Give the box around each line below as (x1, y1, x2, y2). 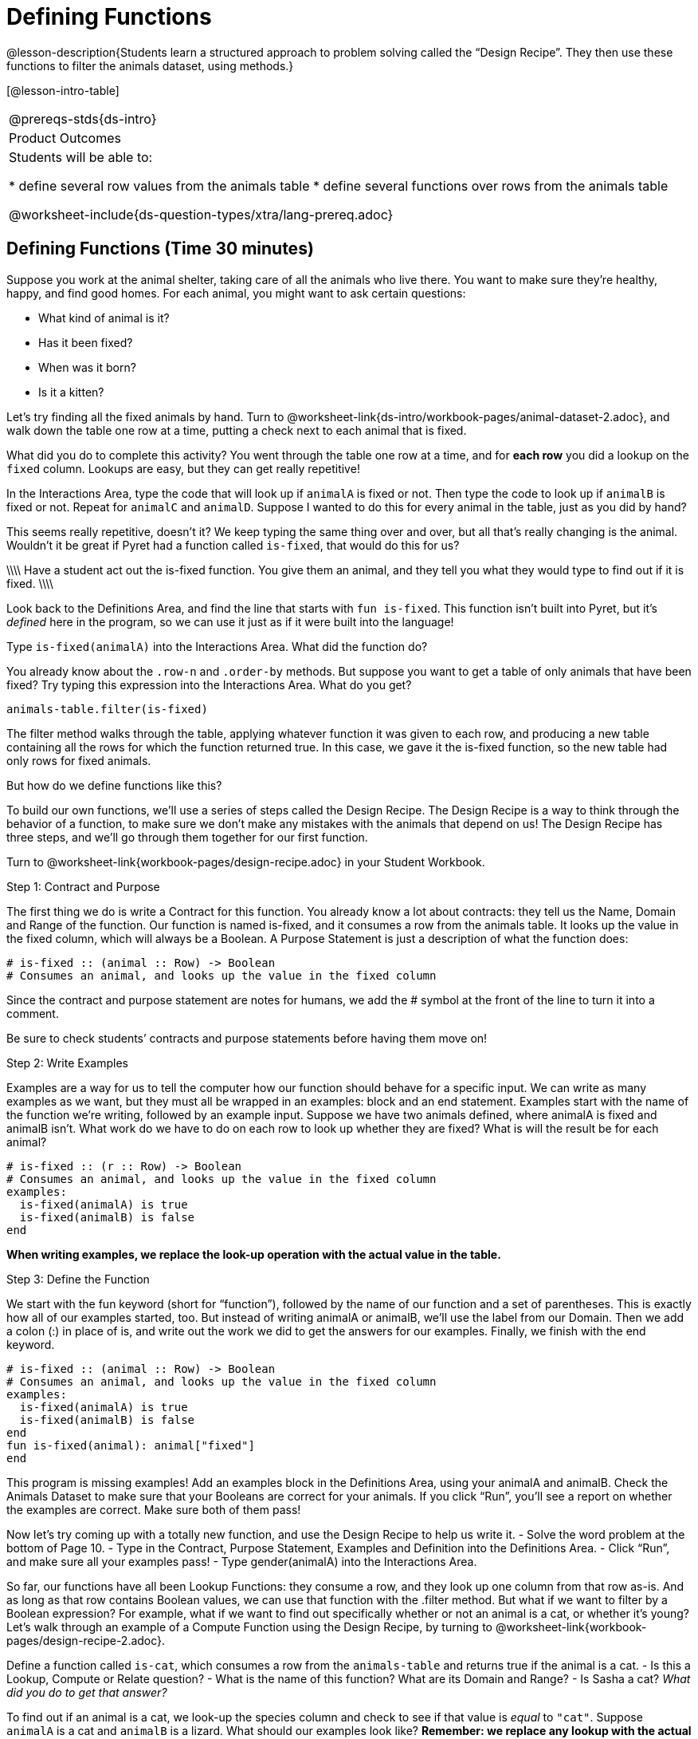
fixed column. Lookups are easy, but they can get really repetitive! (6, 461, 360, 475)
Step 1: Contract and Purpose (6, 879, 160, 893)
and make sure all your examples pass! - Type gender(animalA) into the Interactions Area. (6, 1554, 477, 1568)
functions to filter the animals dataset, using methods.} (6, 58, 294, 73)
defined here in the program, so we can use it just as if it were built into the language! (6, 614, 454, 629)
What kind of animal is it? (38, 310, 170, 325)
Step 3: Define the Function (6, 1272, 150, 1286)
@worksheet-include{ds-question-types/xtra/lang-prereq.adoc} (9, 206, 394, 223)
